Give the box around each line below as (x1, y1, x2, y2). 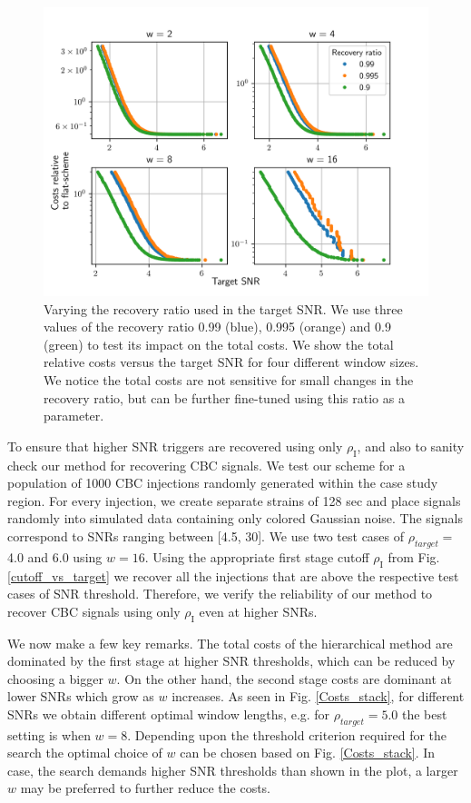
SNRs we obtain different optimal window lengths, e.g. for (7, 704, 330, 723)
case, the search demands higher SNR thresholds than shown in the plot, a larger (7, 760, 458, 779)
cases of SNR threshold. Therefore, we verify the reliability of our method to (7, 584, 433, 603)
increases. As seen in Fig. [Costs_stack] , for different (172, 687, 465, 706)
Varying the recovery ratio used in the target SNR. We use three (44, 299, 403, 318)
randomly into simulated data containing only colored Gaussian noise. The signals (7, 509, 463, 528)
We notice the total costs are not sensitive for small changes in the (44, 370, 414, 389)
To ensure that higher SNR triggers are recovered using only (7, 436, 343, 455)
